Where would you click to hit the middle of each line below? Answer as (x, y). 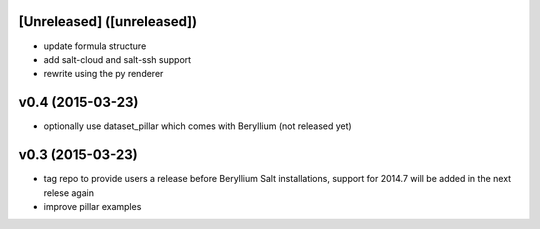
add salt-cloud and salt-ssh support (117, 59)
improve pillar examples (92, 206)
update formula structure (95, 46)
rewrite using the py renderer (103, 74)
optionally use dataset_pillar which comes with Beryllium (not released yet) (197, 126)
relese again (69, 192)
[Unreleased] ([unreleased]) (108, 21)
